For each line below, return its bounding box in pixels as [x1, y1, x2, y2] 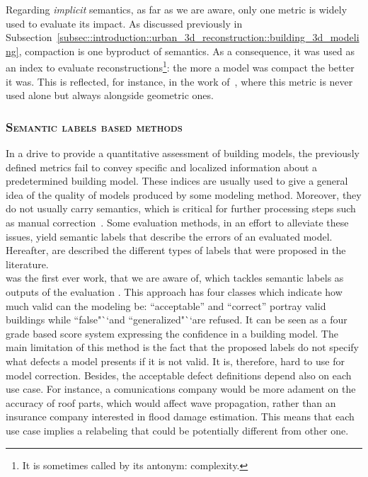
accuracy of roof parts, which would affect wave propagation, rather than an [6, 395, 336, 410]
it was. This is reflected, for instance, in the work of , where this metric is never [6, 74, 353, 88]
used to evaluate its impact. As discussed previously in [6, 16, 243, 30]
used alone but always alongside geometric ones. [6, 88, 214, 103]
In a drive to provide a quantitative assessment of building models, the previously [6, 146, 360, 161]
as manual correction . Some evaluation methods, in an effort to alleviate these [6, 215, 349, 229]
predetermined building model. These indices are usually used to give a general [6, 173, 348, 188]
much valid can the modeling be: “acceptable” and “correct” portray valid [6, 298, 326, 313]
